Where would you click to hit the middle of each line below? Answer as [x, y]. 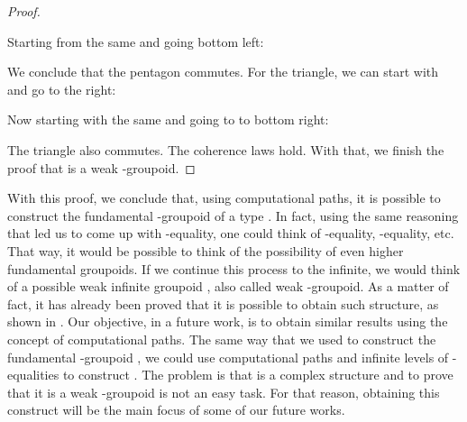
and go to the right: [62, 89]
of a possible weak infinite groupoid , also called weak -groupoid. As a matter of [228, 286]
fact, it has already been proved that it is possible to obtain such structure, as [223, 303]
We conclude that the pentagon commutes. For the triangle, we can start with [223, 72]
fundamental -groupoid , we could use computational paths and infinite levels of [228, 357]
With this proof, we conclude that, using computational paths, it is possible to [224, 198]
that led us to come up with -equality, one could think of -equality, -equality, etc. [231, 233]
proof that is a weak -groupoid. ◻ [101, 167]
